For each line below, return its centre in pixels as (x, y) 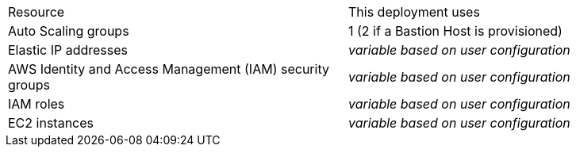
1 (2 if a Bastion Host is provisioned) (455, 31)
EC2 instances (51, 123)
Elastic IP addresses (68, 50)
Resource (36, 12)
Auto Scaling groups (69, 31)
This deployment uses (414, 12)
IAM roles (36, 104)
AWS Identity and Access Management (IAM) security (169, 69)
